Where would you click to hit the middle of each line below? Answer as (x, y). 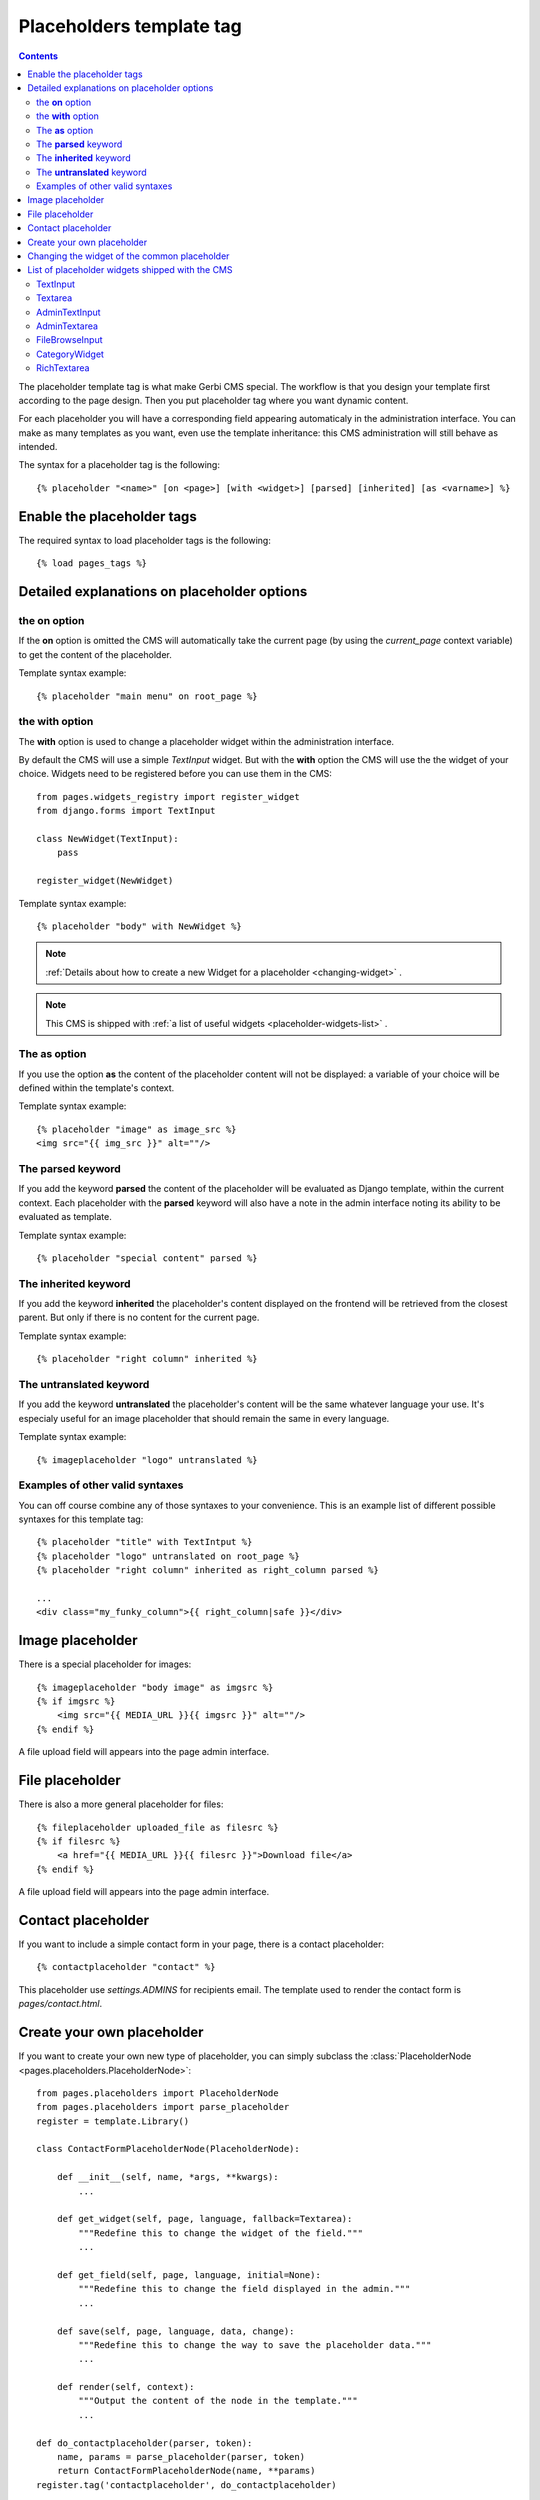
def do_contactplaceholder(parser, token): (144, 2443)
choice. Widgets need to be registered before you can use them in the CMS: (175, 774)
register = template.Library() (113, 2121)
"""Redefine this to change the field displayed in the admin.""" (244, 2289)
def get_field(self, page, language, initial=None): (189, 2274)
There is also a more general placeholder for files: (121, 1804)
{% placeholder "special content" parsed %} (147, 1258)
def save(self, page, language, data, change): (175, 2331)
